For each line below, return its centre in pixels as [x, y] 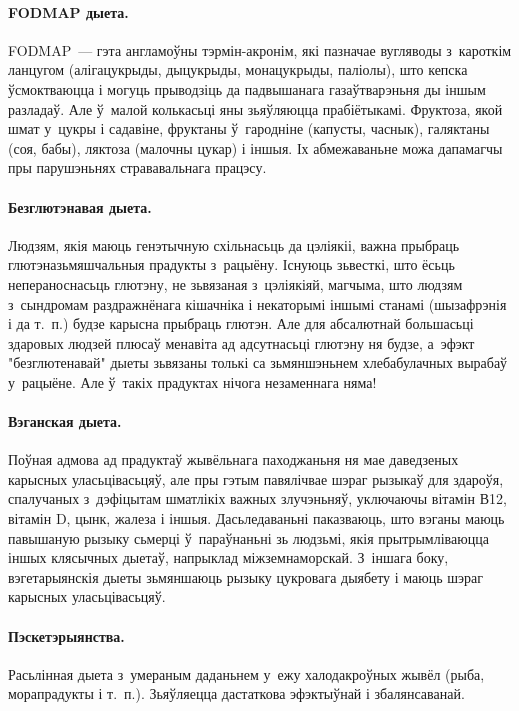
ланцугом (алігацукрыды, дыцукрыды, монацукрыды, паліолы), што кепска [238, 69]
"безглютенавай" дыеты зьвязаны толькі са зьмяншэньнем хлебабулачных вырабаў [258, 362]
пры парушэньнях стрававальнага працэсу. [137, 167]
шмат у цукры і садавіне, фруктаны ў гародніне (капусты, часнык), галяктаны [249, 128]
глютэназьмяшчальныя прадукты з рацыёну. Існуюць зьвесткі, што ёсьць [231, 264]
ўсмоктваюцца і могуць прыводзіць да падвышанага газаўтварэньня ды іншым [247, 88]
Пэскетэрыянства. [66, 635]
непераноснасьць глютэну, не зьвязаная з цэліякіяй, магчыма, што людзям [235, 283]
